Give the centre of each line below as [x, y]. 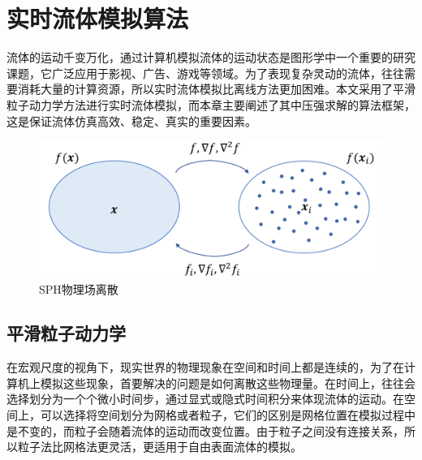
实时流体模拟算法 [98, 18]
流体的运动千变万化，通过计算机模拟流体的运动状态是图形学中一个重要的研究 [211, 57]
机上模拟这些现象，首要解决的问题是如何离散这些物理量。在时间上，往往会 [216, 383]
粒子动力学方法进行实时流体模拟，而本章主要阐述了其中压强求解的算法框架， [211, 104]
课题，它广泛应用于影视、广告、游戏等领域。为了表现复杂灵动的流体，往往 [205, 73]
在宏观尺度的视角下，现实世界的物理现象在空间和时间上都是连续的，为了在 [205, 367]
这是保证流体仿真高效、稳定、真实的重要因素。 [131, 120]
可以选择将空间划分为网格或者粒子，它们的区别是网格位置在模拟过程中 [228, 415]
